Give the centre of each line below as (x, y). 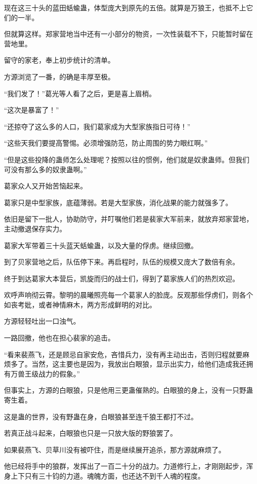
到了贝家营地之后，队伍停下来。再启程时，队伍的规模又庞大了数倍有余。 (122, 262)
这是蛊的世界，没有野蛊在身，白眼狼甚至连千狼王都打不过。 (101, 416)
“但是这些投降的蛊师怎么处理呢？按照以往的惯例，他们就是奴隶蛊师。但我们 (127, 159)
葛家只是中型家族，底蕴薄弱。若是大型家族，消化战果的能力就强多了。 (118, 202)
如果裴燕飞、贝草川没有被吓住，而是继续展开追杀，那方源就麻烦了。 (115, 449)
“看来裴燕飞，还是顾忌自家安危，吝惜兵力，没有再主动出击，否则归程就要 (123, 354)
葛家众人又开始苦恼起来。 (45, 186)
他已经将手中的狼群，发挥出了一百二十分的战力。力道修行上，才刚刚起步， (125, 466)
